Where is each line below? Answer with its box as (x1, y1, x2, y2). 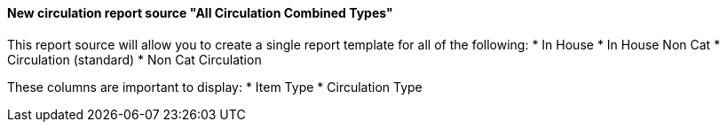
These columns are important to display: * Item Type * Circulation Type (7, 79, 423, 95)
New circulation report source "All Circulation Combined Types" (7, 5, 393, 20)
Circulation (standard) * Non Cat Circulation (7, 51, 262, 67)
